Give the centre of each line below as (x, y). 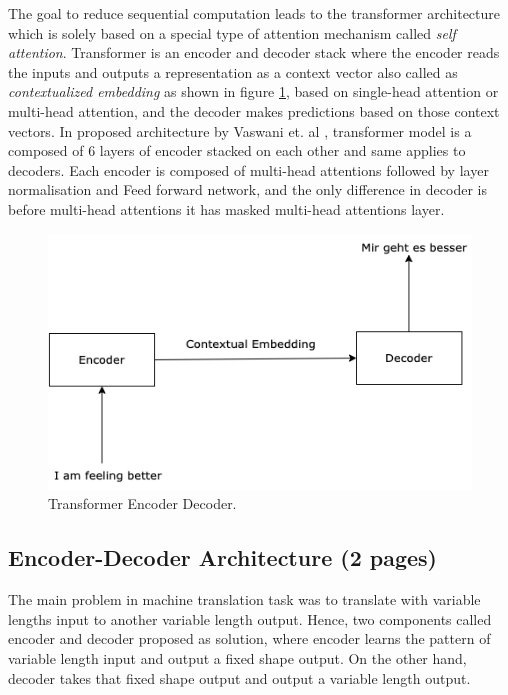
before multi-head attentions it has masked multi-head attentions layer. (226, 208)
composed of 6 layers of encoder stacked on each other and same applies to (237, 150)
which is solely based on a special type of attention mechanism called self (232, 32)
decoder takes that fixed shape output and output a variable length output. (239, 677)
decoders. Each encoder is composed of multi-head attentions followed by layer (248, 169)
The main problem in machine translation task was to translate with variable (244, 599)
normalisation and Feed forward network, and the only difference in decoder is (247, 189)
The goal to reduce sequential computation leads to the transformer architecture (254, 13)
